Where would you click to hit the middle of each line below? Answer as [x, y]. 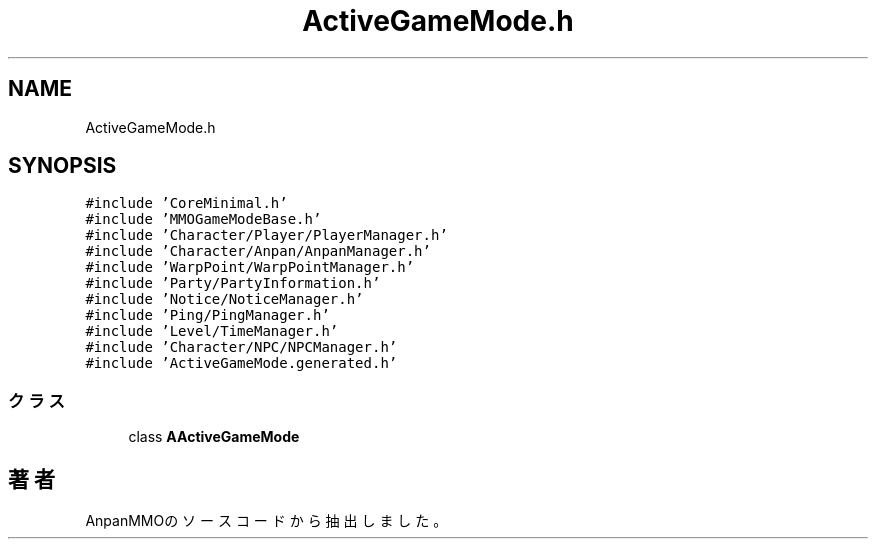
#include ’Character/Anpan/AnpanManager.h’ [258, 251]
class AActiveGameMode [214, 437]
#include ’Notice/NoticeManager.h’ [224, 299]
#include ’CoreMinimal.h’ [186, 203]
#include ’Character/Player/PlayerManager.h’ [266, 235]
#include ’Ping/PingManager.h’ [207, 315]
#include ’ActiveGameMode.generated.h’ [241, 363]
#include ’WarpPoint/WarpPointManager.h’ [250, 267]
